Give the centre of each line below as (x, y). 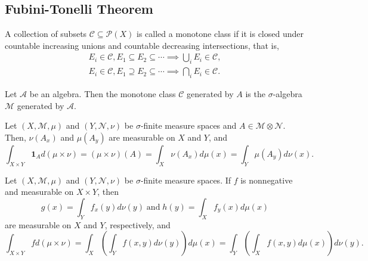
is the (255, 94)
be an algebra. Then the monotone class (103, 94)
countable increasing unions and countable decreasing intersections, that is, (142, 45)
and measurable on (39, 192)
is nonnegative (267, 180)
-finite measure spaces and (188, 125)
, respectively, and (137, 224)
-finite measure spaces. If (186, 180)
